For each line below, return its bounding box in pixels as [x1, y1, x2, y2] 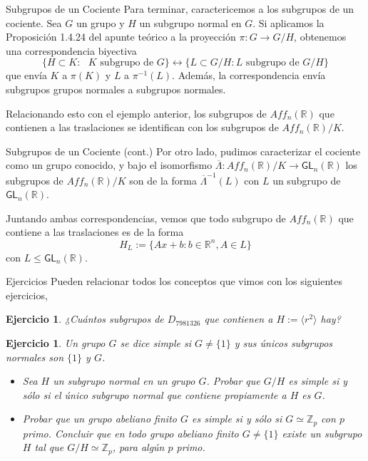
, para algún [112, 440, 165, 455]
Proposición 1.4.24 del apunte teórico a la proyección [6, 29, 236, 44]
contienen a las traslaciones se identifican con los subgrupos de [6, 120, 279, 135]
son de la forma [129, 172, 197, 187]
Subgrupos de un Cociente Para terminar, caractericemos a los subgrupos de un [6, 1, 354, 16]
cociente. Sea [6, 15, 62, 30]
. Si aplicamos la [252, 15, 324, 30]
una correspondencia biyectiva [6, 43, 137, 58]
